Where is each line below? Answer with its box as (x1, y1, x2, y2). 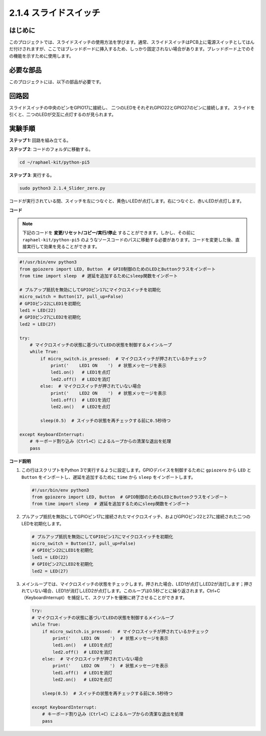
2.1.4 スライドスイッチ (9, 7, 100, 18)
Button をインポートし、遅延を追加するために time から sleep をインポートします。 (21, 474, 196, 480)
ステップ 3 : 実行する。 (9, 172, 55, 178)
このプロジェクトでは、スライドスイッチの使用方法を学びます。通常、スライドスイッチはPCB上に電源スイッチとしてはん (9, 39, 255, 45)
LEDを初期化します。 (21, 520, 64, 527)
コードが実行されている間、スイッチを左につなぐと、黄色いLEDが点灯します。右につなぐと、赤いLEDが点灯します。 (9, 198, 244, 204)
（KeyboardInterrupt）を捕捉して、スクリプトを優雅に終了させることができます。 (21, 595, 187, 601)
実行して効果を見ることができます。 (26, 244, 100, 250)
